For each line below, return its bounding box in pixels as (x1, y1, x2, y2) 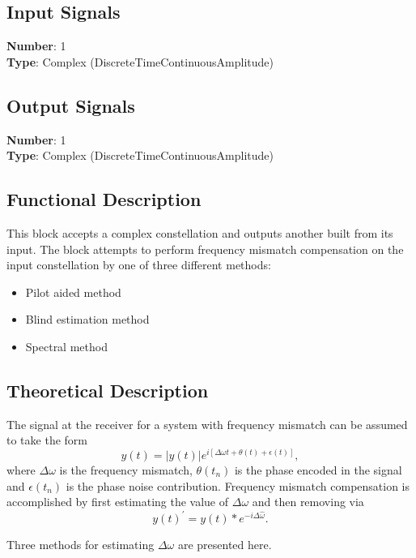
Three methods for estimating (6, 536, 155, 553)
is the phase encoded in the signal (234, 461, 402, 479)
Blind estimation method (25, 311, 150, 328)
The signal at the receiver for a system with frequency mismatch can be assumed (6, 415, 408, 432)
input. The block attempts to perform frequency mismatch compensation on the (6, 240, 404, 257)
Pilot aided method (25, 283, 121, 300)
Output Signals (6, 92, 135, 118)
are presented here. (177, 536, 272, 553)
